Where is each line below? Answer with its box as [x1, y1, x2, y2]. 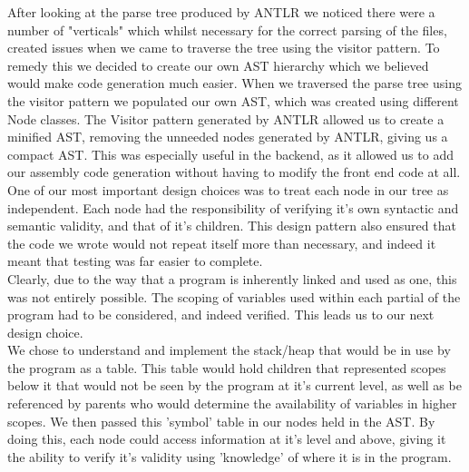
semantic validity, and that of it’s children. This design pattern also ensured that [7, 216, 456, 235]
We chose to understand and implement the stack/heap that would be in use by [7, 340, 451, 359]
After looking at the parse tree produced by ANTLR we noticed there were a [7, 3, 435, 21]
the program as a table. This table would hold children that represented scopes [7, 358, 446, 377]
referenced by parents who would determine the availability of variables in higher [7, 394, 457, 413]
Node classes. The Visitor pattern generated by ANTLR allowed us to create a [7, 109, 445, 128]
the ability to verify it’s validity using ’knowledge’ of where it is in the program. [7, 447, 452, 466]
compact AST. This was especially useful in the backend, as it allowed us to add [7, 144, 454, 163]
